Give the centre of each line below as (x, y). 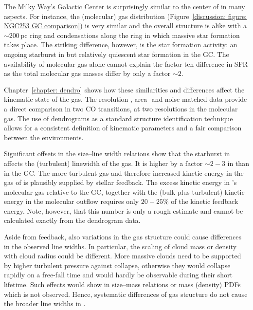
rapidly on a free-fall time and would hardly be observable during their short (118, 275)
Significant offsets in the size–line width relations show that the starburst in (117, 154)
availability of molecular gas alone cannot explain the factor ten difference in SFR (126, 64)
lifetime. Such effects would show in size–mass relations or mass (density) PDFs (122, 284)
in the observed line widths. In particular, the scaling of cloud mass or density (120, 246)
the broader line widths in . (45, 303)
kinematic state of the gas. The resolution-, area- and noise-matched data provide (126, 99)
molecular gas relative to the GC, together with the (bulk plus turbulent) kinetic (124, 191)
